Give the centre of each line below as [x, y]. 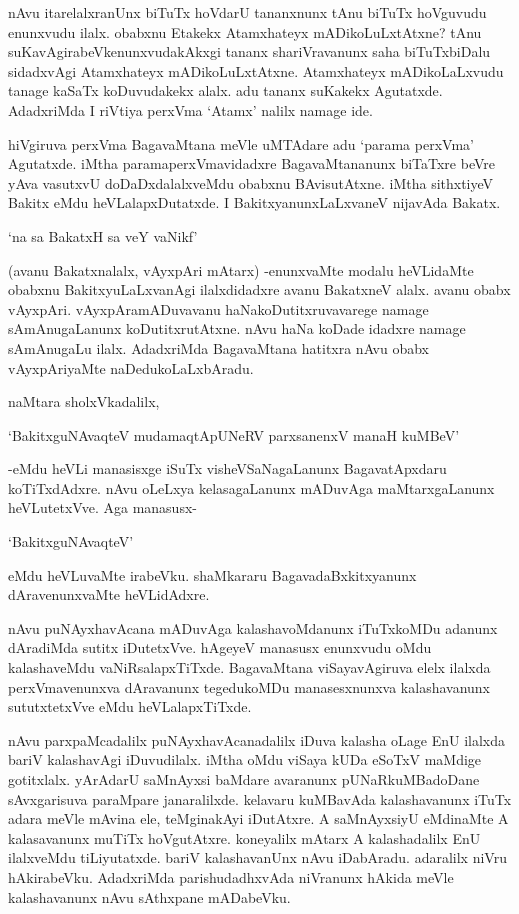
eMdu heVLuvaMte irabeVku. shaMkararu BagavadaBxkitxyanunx [212, 574]
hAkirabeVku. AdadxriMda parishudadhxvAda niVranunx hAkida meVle [231, 876]
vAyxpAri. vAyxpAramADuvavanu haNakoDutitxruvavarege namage [218, 308]
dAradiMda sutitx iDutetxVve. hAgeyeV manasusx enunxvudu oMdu [220, 647]
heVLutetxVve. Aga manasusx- [102, 507]
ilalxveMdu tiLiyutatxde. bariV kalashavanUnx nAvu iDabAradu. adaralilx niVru [257, 857]
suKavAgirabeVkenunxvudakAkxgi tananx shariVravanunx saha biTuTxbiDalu [249, 51]
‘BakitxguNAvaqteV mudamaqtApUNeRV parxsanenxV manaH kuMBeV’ [234, 434]
